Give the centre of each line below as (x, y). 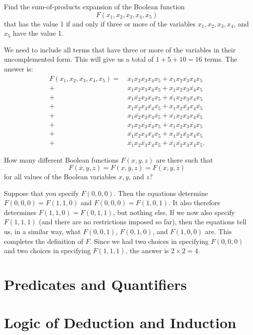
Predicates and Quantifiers (95, 284)
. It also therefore (194, 203)
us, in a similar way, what (42, 231)
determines (20, 212)
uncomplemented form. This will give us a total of (79, 59)
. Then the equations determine (161, 193)
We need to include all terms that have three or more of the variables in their (120, 49)
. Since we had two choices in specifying (149, 241)
